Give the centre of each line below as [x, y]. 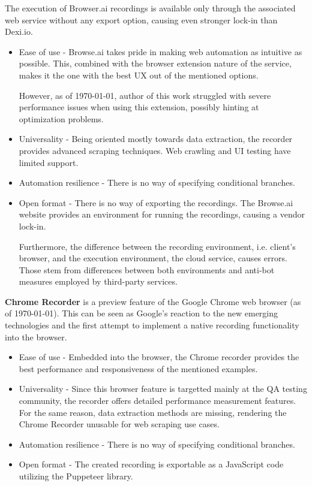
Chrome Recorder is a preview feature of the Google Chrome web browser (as [153, 301]
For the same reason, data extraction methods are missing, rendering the [153, 412]
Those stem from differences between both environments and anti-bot [147, 269]
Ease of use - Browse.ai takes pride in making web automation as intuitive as [160, 51]
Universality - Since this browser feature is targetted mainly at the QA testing [163, 389]
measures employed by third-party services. [98, 281]
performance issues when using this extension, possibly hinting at [139, 107]
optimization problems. [61, 118]
